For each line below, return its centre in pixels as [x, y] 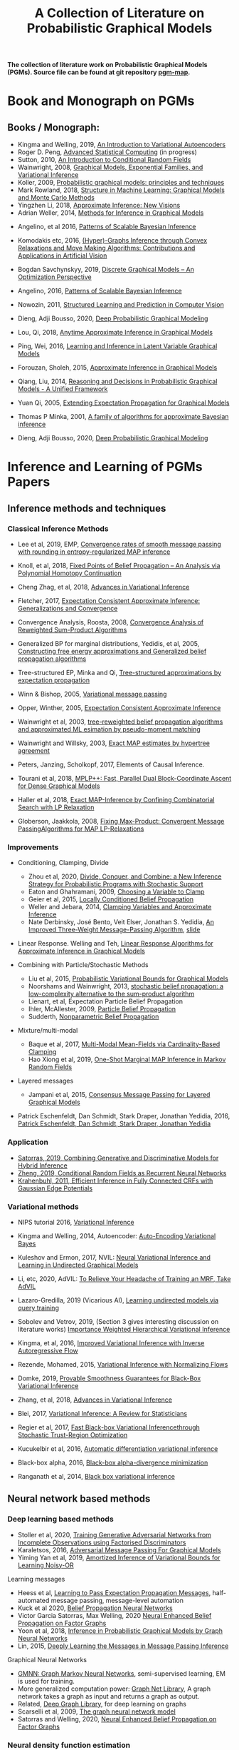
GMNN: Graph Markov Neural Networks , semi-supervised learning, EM [122, 1673]
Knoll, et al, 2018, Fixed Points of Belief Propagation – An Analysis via [119, 566]
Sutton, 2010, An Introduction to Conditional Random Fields [104, 160]
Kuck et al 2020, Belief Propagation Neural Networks [95, 1608]
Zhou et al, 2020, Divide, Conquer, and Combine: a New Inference [125, 876]
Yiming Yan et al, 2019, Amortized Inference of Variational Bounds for [119, 1557]
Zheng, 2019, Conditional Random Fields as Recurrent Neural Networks [122, 1173]
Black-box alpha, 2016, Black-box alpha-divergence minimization [113, 1462]
